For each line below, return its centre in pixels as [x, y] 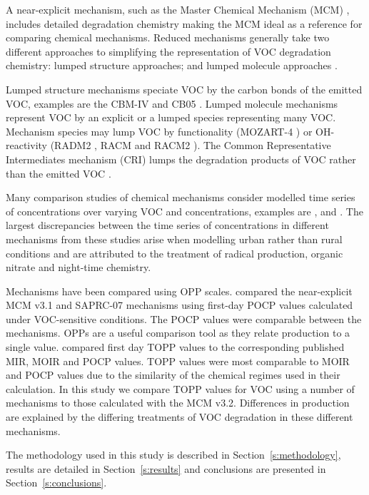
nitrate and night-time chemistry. [79, 267]
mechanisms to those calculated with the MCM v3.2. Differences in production [178, 403]
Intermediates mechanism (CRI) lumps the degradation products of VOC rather [181, 159]
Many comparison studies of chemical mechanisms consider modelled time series [181, 197]
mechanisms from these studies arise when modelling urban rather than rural [174, 239]
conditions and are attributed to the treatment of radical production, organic [175, 253]
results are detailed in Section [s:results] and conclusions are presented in [166, 468]
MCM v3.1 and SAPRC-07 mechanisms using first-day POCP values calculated [180, 305]
